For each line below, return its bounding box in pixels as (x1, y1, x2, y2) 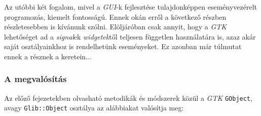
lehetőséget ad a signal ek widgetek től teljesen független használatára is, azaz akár (4, 31, 256, 42)
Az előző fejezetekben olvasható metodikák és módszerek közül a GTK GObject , (4, 92, 252, 103)
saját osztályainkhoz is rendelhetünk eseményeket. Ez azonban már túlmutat (4, 41, 242, 52)
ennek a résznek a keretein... (4, 51, 92, 61)
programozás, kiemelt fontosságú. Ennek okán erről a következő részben (4, 11, 227, 22)
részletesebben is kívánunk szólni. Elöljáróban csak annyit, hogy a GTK (4, 21, 227, 32)
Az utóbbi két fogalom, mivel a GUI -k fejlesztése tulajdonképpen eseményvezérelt (4, 2, 257, 12)
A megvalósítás (4, 72, 67, 85)
